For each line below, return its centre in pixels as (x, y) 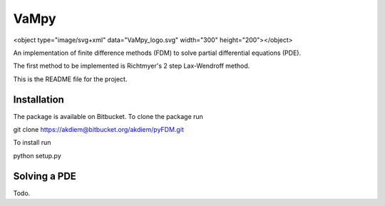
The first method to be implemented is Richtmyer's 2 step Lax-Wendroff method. (132, 66)
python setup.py (37, 155)
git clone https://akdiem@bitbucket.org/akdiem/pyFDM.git (99, 130)
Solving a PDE (45, 176)
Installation (38, 99)
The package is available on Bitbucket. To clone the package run (108, 116)
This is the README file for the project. (70, 79)
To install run (32, 143)
